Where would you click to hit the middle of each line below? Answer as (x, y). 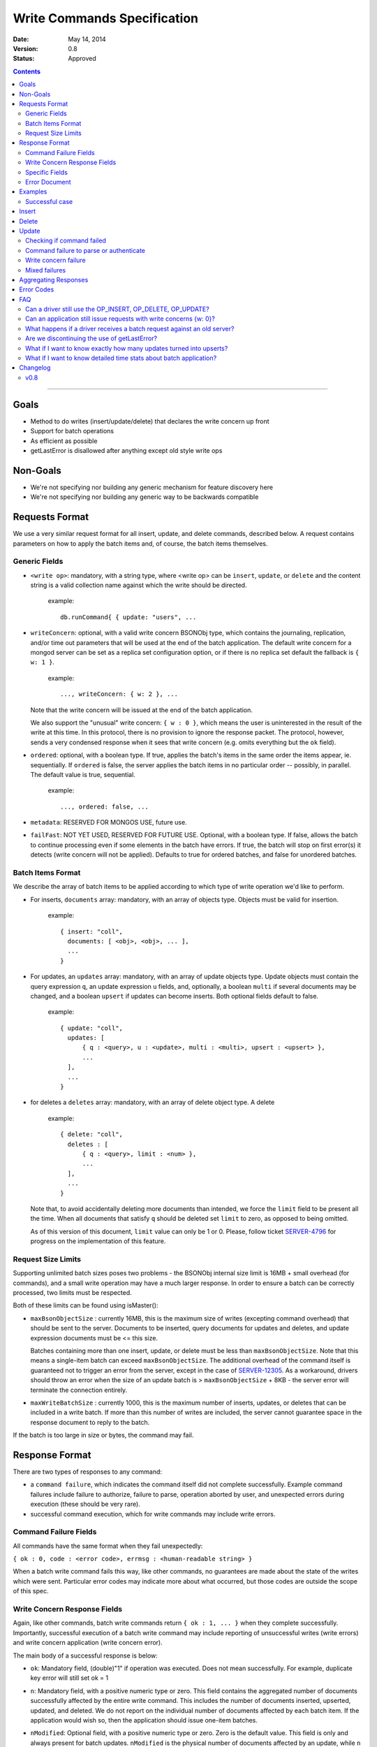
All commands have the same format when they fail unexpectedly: (108, 1546)
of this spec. (31, 1591)
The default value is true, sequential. (83, 774)
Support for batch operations (72, 431)
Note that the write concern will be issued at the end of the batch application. (141, 710)
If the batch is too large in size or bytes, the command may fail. (103, 1435)
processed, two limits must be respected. (72, 1293)
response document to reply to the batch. (90, 1422)
